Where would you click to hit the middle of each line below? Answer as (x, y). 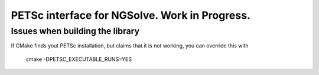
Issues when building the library (75, 31)
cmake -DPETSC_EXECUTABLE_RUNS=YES (79, 59)
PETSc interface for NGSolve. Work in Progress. (131, 15)
